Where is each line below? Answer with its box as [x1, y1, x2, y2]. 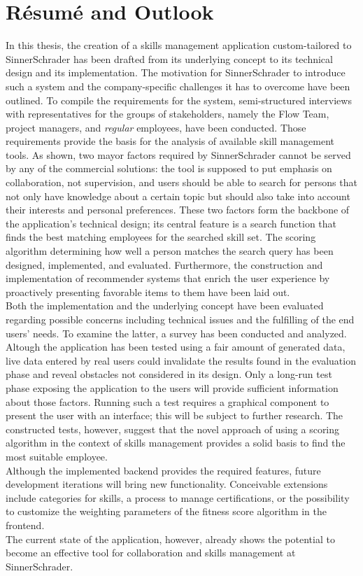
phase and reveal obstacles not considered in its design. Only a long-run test [6, 367, 332, 381]
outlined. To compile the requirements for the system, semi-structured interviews [6, 92, 352, 107]
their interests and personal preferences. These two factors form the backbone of [6, 202, 350, 217]
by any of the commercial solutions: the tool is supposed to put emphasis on [6, 161, 332, 176]
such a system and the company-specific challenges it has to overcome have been [6, 78, 350, 93]
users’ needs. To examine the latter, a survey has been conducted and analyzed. [6, 325, 347, 340]
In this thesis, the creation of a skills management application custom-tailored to [6, 38, 352, 52]
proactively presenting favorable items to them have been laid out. [6, 284, 290, 299]
